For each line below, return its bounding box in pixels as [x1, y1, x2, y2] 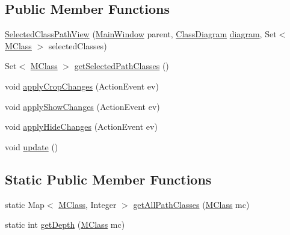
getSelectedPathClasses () [74, 60, 169, 72]
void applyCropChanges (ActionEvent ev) [5, 79, 159, 92]
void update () [5, 140, 58, 153]
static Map [5, 198, 45, 210]
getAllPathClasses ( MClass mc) [133, 198, 250, 210]
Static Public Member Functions [5, 169, 212, 188]
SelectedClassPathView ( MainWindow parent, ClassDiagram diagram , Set [5, 28, 277, 40]
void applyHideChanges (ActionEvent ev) [5, 120, 158, 133]
